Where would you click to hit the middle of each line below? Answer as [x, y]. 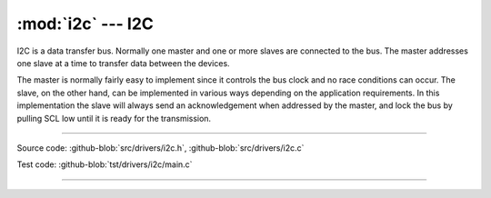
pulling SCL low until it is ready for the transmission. [114, 118]
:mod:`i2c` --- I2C [85, 24]
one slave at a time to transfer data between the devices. [124, 63]
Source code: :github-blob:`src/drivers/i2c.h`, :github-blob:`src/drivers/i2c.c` [160, 148]
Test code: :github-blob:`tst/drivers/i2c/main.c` [105, 164]
